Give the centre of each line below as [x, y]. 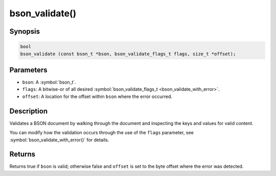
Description [29, 111]
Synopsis [25, 31]
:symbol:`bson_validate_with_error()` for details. [59, 140]
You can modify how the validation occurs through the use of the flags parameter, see [101, 133]
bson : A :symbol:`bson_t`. [49, 82]
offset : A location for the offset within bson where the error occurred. [97, 96]
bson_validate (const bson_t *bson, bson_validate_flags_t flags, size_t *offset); [128, 54]
